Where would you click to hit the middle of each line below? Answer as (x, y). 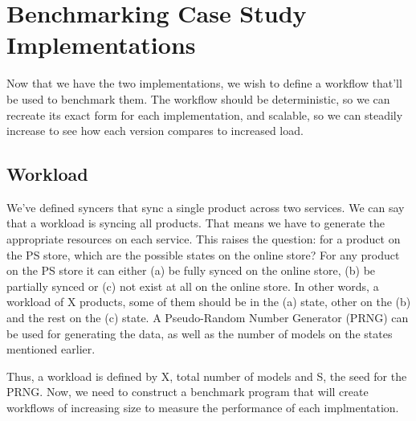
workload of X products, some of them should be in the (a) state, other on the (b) (209, 302)
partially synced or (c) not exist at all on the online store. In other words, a (193, 286)
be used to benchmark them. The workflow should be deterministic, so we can (198, 98)
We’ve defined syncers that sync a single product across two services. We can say (206, 207)
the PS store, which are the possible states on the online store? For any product (203, 254)
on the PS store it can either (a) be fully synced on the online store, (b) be (191, 270)
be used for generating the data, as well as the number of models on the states (200, 333)
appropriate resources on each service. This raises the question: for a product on (204, 239)
